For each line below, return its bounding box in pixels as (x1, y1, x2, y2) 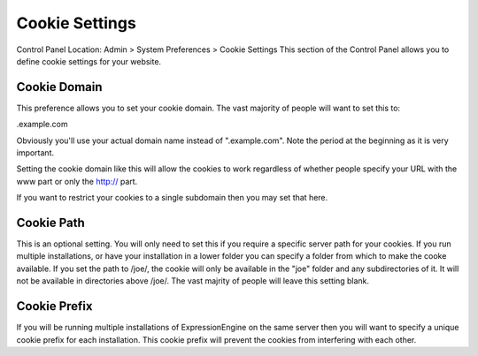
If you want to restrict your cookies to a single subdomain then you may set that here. (16, 193, 328, 203)
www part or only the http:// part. (16, 176, 138, 186)
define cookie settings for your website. (16, 56, 162, 66)
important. (16, 148, 55, 158)
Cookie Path (16, 216, 85, 230)
